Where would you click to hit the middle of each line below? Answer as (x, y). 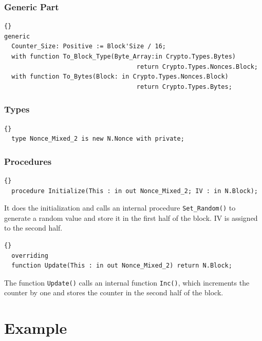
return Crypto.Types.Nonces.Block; (197, 67)
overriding (30, 255)
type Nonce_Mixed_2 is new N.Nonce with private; (98, 139)
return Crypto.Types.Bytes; (184, 87)
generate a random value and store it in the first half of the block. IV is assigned (131, 217)
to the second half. (33, 228)
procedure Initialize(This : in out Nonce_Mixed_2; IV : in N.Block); (135, 191)
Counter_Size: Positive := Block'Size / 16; (89, 46)
